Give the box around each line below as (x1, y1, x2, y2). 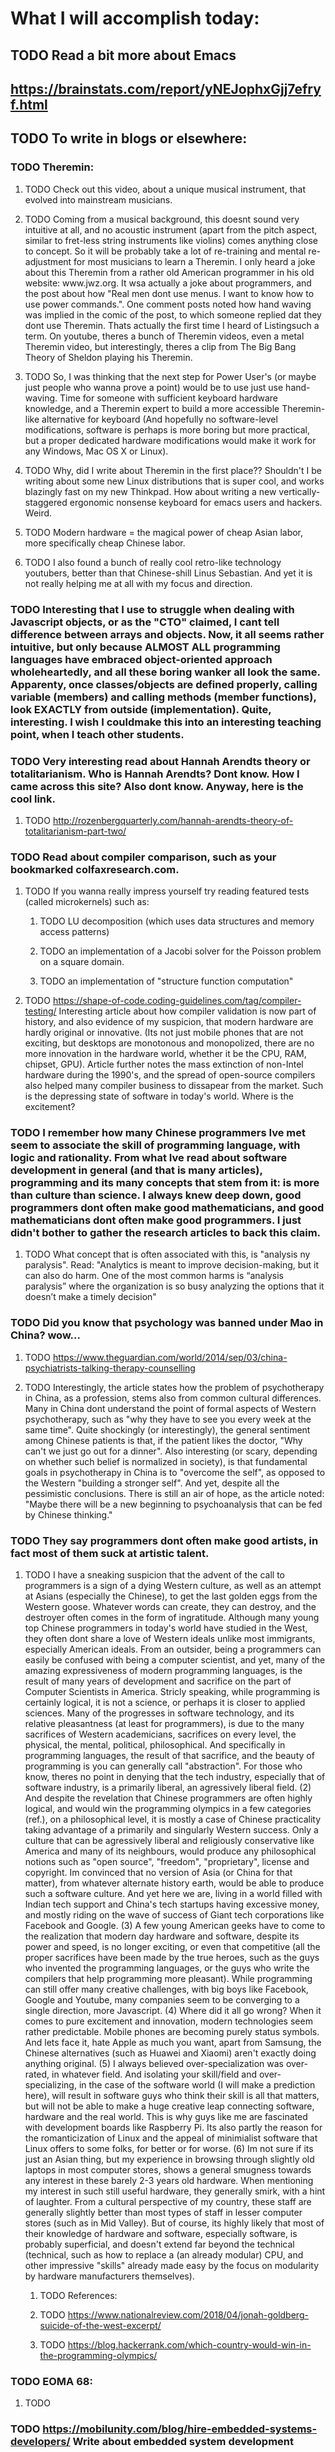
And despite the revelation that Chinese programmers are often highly (24, 1792, 313, 1804)
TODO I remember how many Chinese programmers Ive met (10, 1126, 306, 1140)
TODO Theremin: (10, 160, 95, 174)
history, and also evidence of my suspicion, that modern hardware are (24, 1016, 314, 1028)
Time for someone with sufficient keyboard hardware (59, 392, 278, 404)
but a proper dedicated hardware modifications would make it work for (24, 434, 317, 446)
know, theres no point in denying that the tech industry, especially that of (24, 1771, 326, 1783)
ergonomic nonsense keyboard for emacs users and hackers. (69, 496, 323, 508)
